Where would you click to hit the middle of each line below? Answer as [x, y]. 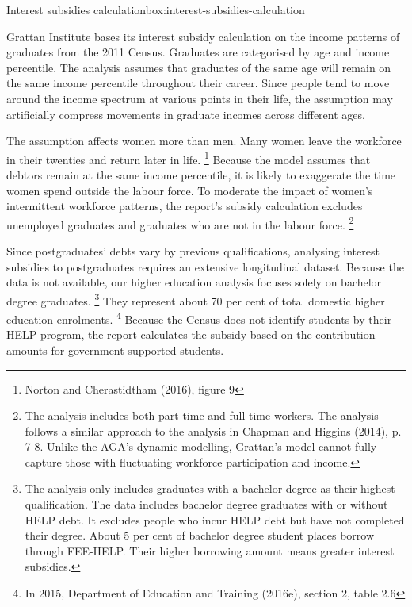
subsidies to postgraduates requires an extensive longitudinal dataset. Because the [205, 266]
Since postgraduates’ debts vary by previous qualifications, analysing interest [193, 251]
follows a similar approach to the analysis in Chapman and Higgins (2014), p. [213, 430]
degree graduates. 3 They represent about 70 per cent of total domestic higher [196, 299]
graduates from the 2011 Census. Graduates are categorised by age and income [198, 52]
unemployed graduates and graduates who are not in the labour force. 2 [180, 223]
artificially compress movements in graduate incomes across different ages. [186, 114]
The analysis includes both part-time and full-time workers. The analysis [202, 415]
